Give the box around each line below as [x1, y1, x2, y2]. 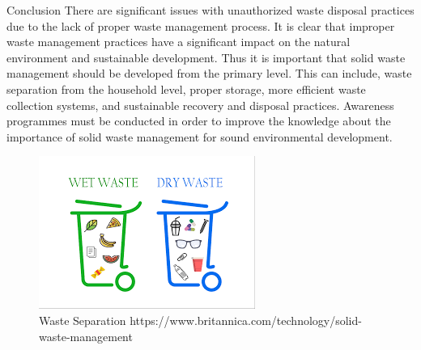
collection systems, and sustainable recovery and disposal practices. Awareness [6, 96, 394, 113]
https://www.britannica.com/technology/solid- [130, 311, 362, 328]
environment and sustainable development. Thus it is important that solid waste [6, 48, 406, 65]
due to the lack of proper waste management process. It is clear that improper [6, 17, 395, 34]
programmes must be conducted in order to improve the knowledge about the [6, 112, 391, 129]
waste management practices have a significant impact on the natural [6, 33, 351, 50]
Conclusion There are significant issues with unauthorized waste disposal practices [6, 2, 415, 18]
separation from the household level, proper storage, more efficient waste [6, 80, 366, 97]
